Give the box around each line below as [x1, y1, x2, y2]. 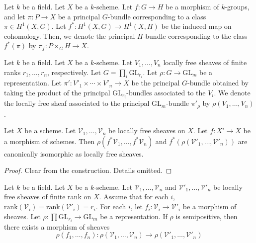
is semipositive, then [175, 211, 238, 221]
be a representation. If [100, 211, 168, 221]
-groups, [225, 1, 250, 11]
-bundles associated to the [126, 87, 206, 97]
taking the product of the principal [4, 87, 110, 97]
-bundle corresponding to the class [143, 30, 248, 41]
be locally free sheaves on [108, 125, 185, 136]
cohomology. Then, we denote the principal [4, 30, 135, 41]
